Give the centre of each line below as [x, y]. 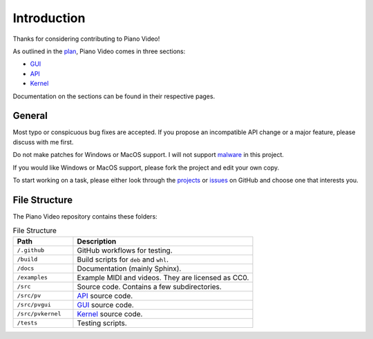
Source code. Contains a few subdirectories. [150, 286]
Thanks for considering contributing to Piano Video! [86, 39]
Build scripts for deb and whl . [123, 259]
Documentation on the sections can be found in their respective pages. [114, 96]
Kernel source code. [110, 313]
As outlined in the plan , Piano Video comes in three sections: [99, 51]
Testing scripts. [102, 323]
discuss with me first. [43, 142]
